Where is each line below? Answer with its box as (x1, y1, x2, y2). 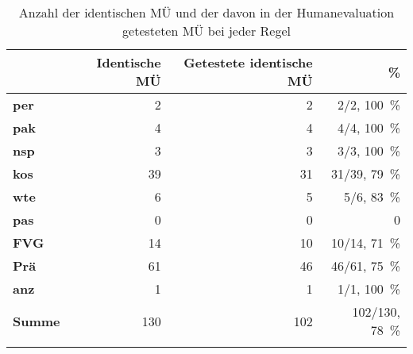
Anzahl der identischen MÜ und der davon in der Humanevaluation (18, 3, 395, 21)
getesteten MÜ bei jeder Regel (122, 21, 291, 40)
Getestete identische (183, 53, 313, 71)
